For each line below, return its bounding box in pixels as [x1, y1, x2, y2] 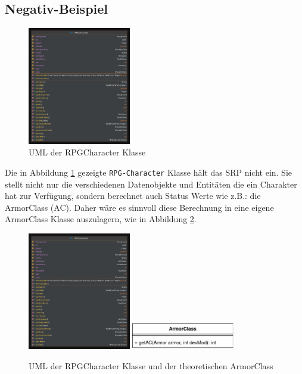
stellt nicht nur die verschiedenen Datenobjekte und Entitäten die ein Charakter [5, 177, 297, 190]
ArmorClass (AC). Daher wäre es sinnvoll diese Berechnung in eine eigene [5, 201, 274, 213]
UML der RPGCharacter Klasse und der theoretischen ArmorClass [29, 359, 273, 372]
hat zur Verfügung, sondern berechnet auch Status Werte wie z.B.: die [5, 189, 261, 202]
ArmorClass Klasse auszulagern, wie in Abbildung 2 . [5, 213, 197, 225]
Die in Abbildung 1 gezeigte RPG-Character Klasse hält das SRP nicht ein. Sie [5, 166, 292, 178]
